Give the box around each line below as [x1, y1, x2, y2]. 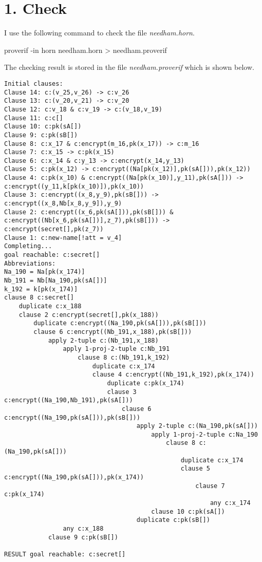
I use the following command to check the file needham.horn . [4, 27, 195, 38]
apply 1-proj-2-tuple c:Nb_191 [63, 345, 170, 353]
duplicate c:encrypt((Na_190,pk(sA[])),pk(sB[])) [33, 320, 207, 327]
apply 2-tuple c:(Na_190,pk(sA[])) [136, 422, 258, 430]
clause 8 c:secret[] [4, 294, 74, 302]
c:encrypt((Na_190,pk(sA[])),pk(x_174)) [4, 474, 144, 481]
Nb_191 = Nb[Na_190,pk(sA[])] [4, 277, 107, 284]
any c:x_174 [210, 499, 251, 507]
